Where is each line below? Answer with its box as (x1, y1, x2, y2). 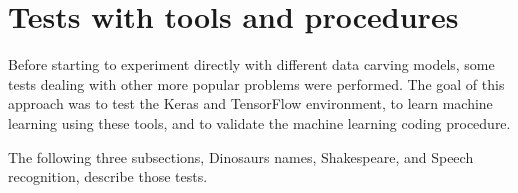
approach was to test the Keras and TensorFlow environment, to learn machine (8, 93, 493, 114)
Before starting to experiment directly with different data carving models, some (8, 54, 495, 75)
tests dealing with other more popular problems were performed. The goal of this (8, 73, 505, 94)
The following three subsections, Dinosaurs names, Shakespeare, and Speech (8, 146, 474, 167)
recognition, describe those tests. (8, 166, 208, 187)
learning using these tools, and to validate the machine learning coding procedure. (8, 112, 511, 133)
